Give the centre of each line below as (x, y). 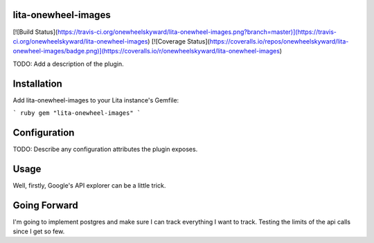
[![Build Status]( (35, 32)
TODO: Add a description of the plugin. (68, 64)
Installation (37, 83)
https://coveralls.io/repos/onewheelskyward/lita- (279, 41)
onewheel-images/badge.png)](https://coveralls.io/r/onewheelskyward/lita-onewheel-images (146, 51)
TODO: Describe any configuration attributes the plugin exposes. (105, 149)
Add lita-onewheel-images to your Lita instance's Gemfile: (96, 100)
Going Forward (46, 205)
